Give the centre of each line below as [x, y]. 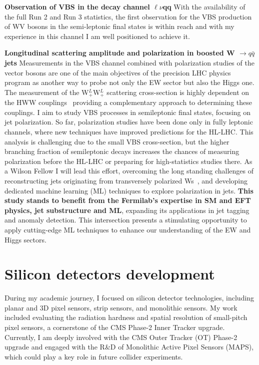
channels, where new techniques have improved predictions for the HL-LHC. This [129, 131]
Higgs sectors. [25, 239]
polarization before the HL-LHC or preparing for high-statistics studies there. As [128, 161]
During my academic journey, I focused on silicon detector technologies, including [129, 298]
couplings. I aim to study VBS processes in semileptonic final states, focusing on [128, 112]
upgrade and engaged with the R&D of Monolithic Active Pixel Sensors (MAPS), [129, 347]
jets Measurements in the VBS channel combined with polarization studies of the [129, 62]
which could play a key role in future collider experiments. [94, 356]
